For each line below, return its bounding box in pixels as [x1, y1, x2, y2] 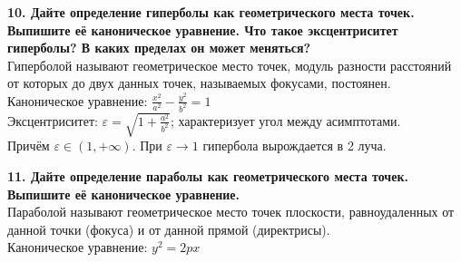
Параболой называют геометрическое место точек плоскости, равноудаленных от [7, 202, 455, 221]
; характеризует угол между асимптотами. [170, 111, 401, 130]
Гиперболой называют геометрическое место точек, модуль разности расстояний [7, 55, 452, 74]
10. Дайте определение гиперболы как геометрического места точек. [7, 3, 415, 21]
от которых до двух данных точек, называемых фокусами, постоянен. [7, 73, 391, 92]
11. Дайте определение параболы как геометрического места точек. [7, 166, 408, 185]
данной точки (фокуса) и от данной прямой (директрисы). [7, 219, 330, 238]
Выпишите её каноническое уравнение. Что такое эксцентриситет [7, 20, 398, 39]
